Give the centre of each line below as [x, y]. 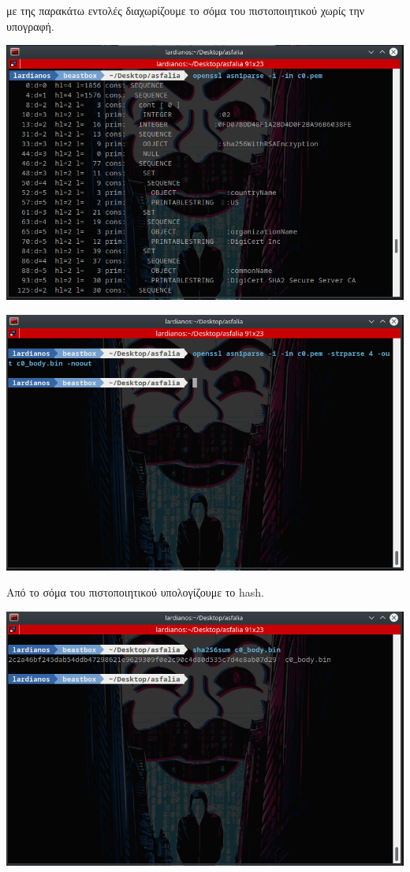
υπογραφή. [30, 26]
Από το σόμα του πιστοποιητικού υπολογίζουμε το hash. [135, 592]
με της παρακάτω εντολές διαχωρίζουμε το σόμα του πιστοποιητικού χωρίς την [186, 10]
